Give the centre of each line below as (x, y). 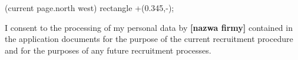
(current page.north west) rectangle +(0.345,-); (90, 8)
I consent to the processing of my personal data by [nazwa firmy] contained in (149, 27)
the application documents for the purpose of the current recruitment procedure (149, 39)
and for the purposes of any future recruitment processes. (108, 50)
